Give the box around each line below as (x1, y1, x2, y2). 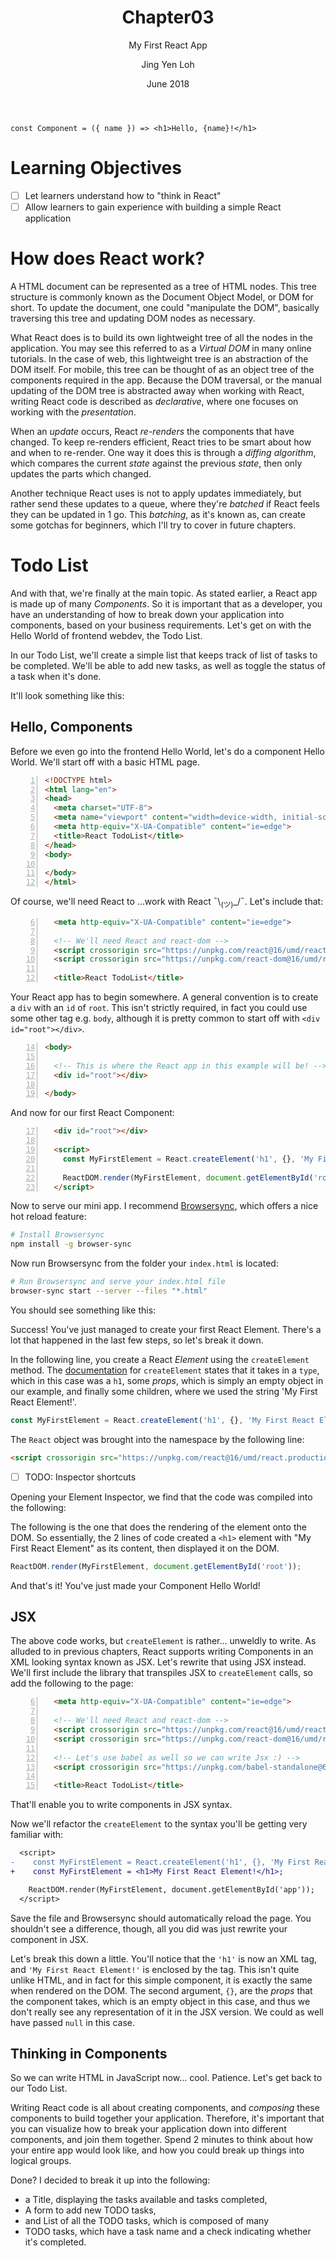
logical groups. (10, 2155, 72, 2167)
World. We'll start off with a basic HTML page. (10, 756, 200, 768)
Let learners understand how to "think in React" (24, 189, 222, 201)
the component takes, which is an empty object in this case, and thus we (10, 1995, 311, 2007)
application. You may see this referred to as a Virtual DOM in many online (10, 342, 312, 354)
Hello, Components (10, 719, 133, 736)
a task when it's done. (10, 670, 102, 682)
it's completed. (24, 2236, 87, 2248)
